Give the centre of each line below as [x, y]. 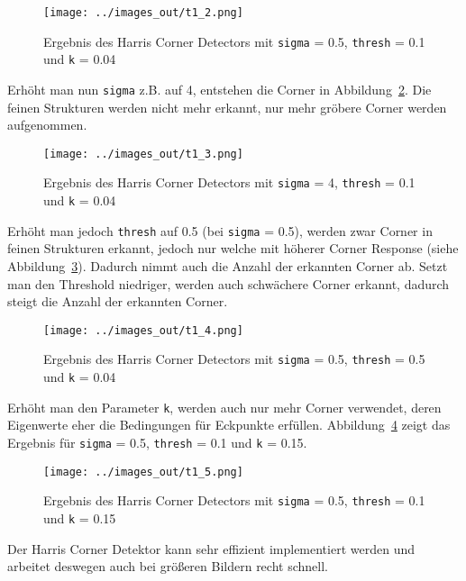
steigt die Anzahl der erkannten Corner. [118, 301]
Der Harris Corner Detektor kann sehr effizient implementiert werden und [211, 548]
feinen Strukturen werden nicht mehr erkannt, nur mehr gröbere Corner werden [227, 107]
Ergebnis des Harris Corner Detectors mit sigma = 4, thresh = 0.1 [229, 182]
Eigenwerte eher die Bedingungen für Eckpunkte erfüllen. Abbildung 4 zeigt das [229, 425]
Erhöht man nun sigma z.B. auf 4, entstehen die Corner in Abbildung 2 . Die [219, 89]
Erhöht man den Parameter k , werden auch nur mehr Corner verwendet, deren [224, 407]
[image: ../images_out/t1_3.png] [143, 154]
